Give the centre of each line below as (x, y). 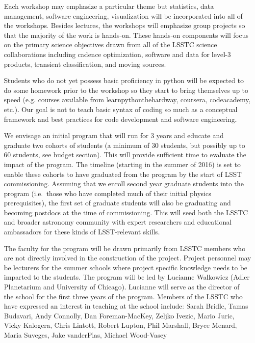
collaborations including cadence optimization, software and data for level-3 (117, 54)
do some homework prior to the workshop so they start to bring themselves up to (126, 90)
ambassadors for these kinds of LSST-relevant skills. (82, 232)
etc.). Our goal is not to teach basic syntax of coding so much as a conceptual (121, 109)
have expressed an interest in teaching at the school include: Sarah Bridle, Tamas (126, 306)
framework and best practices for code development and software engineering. (120, 119)
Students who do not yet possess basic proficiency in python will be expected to (124, 80)
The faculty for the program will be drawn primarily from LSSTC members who (125, 248)
